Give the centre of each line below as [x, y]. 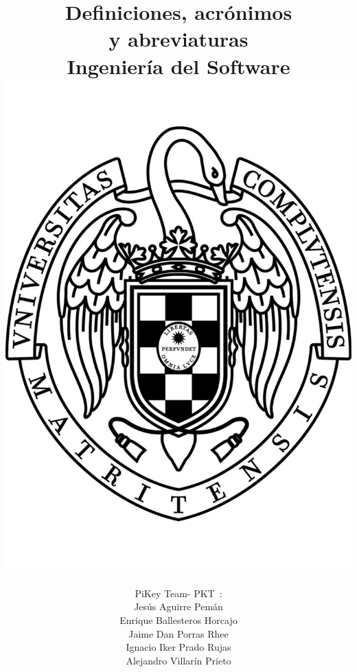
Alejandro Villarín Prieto [178, 660]
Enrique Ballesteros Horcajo [178, 620]
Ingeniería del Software [178, 66]
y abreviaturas [178, 39]
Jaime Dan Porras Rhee [178, 633]
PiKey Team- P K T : [178, 593]
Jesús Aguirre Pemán [178, 606]
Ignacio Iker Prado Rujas [178, 647]
